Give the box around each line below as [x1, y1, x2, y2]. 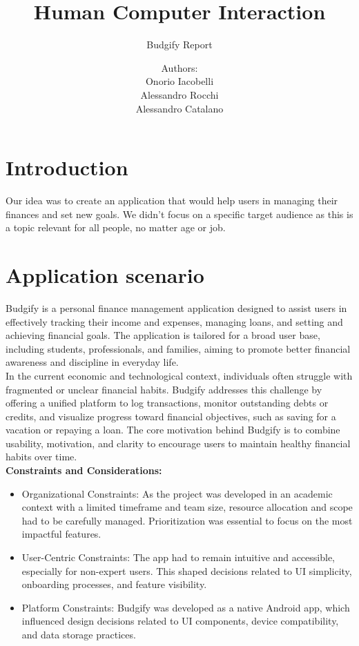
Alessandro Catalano [135, 101, 224, 115]
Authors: [161, 60, 198, 75]
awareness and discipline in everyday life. [6, 355, 179, 369]
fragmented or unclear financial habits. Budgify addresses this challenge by [6, 382, 322, 396]
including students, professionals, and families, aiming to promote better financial [6, 341, 351, 355]
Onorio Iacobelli [145, 74, 214, 88]
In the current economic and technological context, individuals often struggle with [6, 368, 353, 382]
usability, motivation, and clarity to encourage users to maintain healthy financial [6, 435, 351, 450]
